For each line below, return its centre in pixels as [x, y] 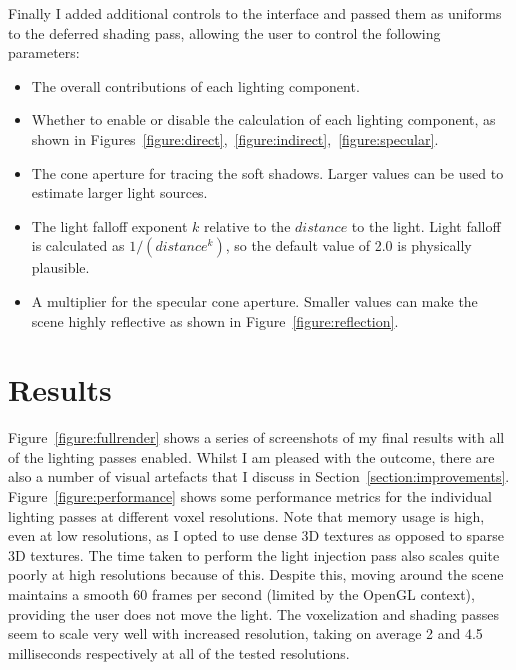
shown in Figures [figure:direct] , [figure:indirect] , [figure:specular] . [235, 138]
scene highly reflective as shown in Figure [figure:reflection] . [215, 320]
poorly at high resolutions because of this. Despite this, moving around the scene [256, 574]
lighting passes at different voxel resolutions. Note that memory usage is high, [246, 515]
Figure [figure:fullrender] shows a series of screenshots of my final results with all [256, 437]
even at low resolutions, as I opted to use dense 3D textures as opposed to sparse [256, 535]
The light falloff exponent [109, 225]
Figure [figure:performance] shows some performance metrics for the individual [250, 496]
